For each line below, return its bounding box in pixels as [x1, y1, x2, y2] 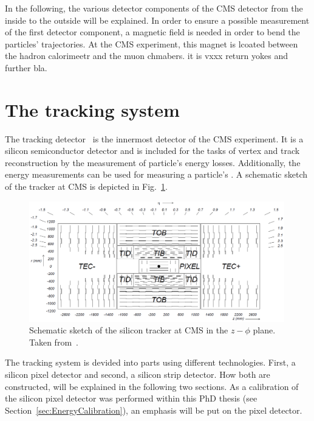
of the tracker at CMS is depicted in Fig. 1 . [5, 180, 168, 193]
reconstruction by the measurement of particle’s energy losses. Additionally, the [5, 156, 301, 169]
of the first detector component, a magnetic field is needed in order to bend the [5, 26, 300, 38]
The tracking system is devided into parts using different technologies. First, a [5, 356, 296, 369]
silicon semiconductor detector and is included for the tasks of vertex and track [5, 144, 300, 157]
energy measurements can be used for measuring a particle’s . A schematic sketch [5, 168, 308, 181]
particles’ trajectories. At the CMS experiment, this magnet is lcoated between [5, 37, 298, 50]
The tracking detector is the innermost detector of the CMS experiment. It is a [5, 132, 304, 145]
